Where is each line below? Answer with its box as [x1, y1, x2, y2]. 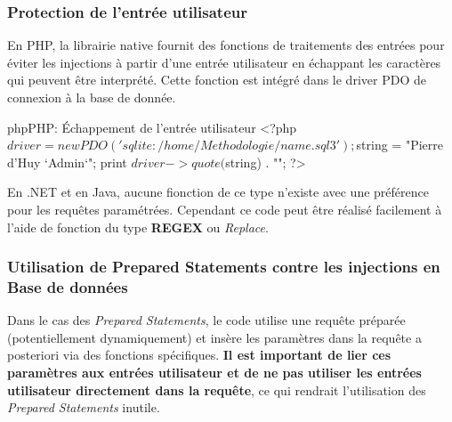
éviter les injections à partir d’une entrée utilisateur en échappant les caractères [7, 53, 441, 71]
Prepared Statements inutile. [7, 398, 160, 417]
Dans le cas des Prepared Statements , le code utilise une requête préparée [7, 311, 406, 329]
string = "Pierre [356, 135, 443, 154]
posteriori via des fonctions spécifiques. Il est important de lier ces [7, 345, 391, 364]
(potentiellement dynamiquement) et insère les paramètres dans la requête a [7, 328, 422, 346]
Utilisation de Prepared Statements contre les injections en [7, 256, 440, 278]
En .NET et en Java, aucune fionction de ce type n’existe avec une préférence [7, 183, 429, 201]
